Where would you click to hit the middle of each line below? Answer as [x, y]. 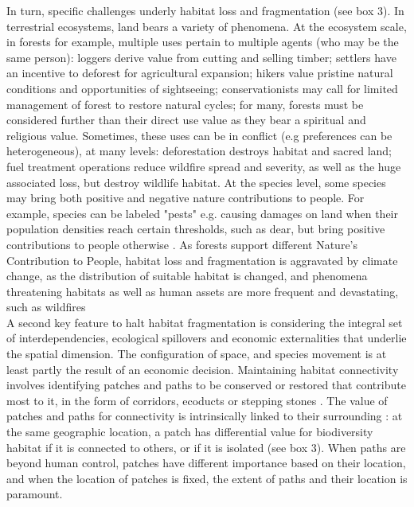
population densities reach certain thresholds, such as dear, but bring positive [196, 229]
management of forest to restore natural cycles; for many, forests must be [185, 104]
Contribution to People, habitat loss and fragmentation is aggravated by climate [202, 260]
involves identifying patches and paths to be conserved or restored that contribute [206, 385]
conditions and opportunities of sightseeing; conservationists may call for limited [202, 88]
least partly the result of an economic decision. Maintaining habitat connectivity [203, 369]
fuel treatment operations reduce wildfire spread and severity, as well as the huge [204, 166]
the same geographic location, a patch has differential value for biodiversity [190, 432]
